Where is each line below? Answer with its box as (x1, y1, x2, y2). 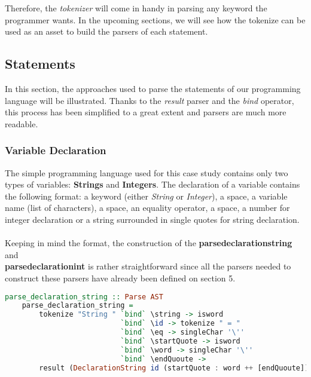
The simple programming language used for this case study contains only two (5, 166, 288, 179)
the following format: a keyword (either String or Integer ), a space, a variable (5, 189, 288, 202)
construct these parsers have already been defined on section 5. (5, 271, 236, 284)
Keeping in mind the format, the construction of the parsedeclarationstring (5, 237, 292, 249)
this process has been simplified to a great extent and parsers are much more (5, 106, 286, 118)
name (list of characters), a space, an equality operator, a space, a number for (5, 201, 290, 214)
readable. (5, 117, 38, 130)
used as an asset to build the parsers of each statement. (5, 25, 208, 38)
